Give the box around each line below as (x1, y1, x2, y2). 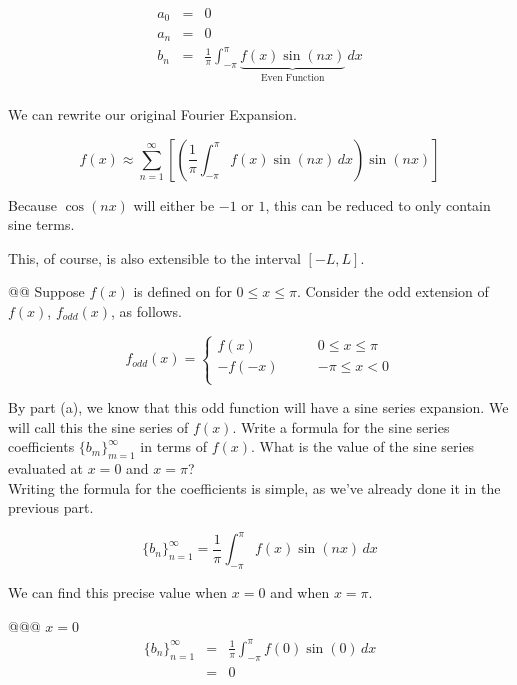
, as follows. (111, 300, 182, 321)
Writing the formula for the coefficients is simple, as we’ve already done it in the (8, 477, 501, 498)
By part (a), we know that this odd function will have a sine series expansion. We (8, 397, 509, 418)
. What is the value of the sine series (250, 436, 475, 457)
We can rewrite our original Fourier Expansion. (8, 103, 297, 124)
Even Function (260, 73, 325, 84)
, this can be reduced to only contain (265, 194, 491, 215)
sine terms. (8, 214, 75, 235)
